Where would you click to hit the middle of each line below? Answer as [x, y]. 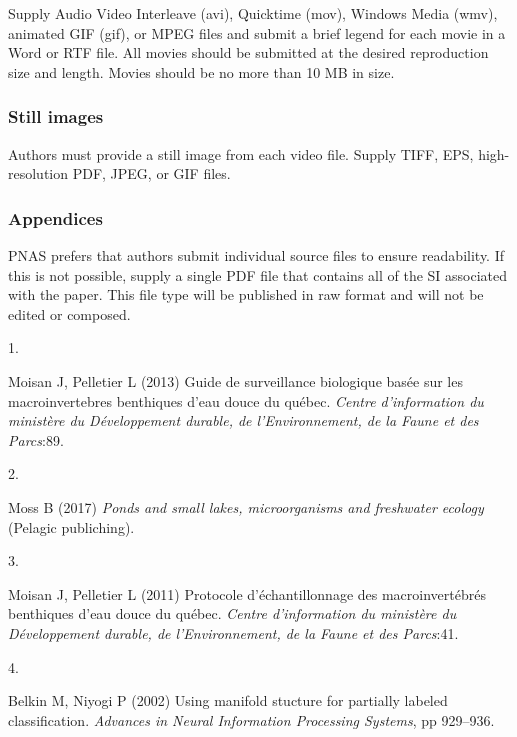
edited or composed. [69, 313]
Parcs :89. [36, 439]
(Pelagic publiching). [71, 526]
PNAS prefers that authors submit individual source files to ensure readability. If [256, 255]
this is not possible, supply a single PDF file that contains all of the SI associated [258, 274]
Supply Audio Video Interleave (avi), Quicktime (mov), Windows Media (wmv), [253, 13]
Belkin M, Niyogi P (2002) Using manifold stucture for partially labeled [228, 700]
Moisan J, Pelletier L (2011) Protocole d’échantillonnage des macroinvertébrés [247, 593]
